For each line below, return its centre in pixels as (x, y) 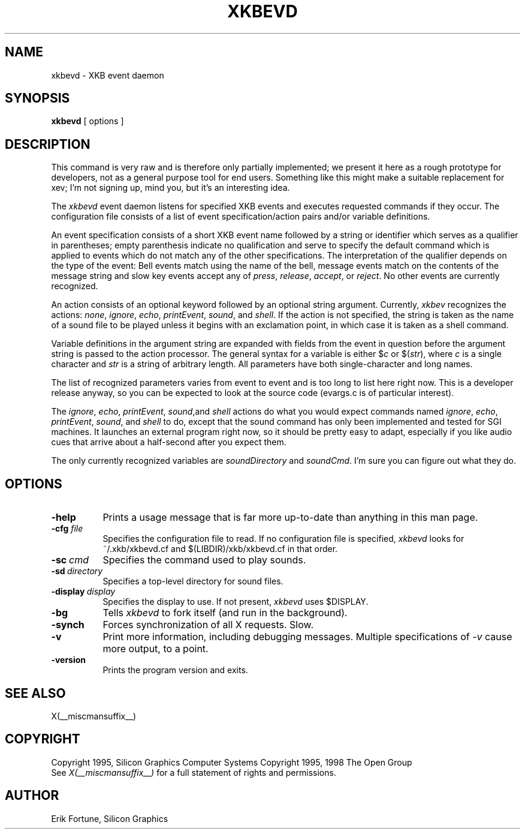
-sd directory (77, 571)
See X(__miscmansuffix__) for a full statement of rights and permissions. (194, 772)
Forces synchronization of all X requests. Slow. (208, 625)
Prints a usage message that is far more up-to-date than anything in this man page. (290, 517)
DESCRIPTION (48, 144)
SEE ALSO (35, 693)
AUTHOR (32, 796)
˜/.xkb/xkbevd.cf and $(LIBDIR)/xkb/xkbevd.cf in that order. (220, 549)
